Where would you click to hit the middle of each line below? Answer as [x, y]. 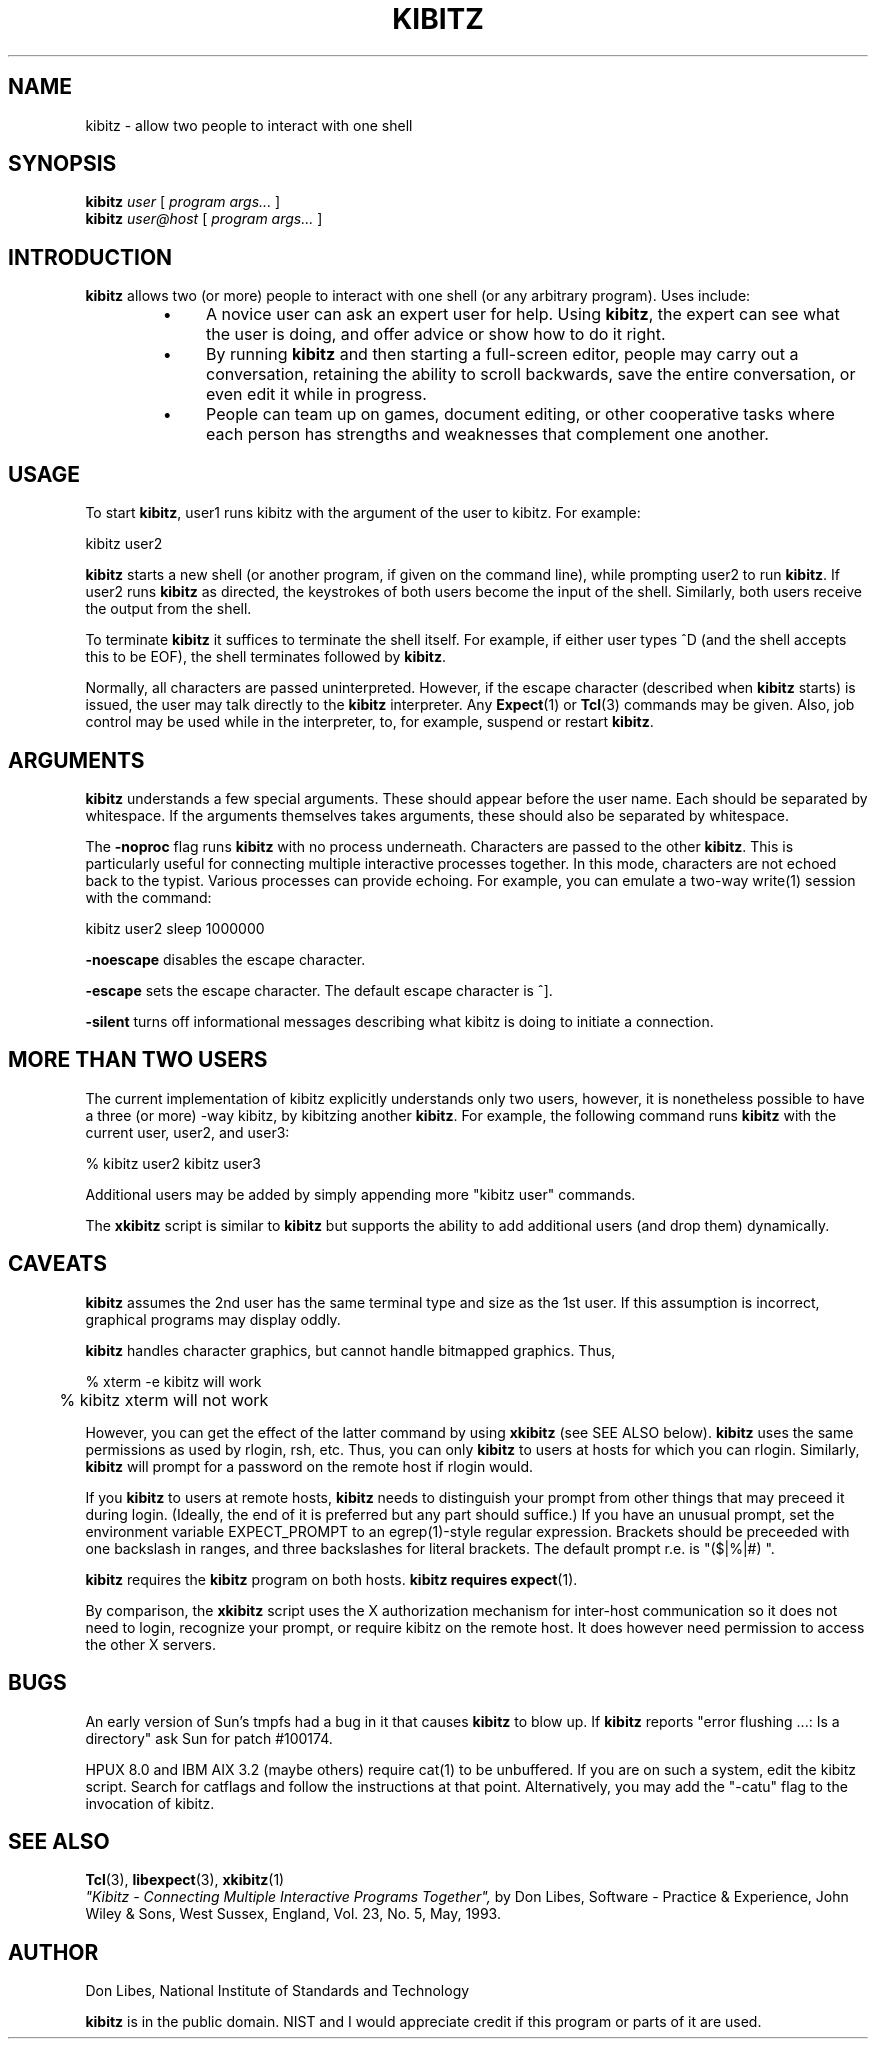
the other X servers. [150, 1644]
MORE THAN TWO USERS [138, 1060]
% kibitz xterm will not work [164, 1399]
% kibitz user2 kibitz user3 [173, 1163]
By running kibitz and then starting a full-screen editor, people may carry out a [502, 354]
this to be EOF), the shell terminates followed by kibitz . [266, 657]
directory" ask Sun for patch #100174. [209, 1738]
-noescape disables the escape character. [225, 959]
